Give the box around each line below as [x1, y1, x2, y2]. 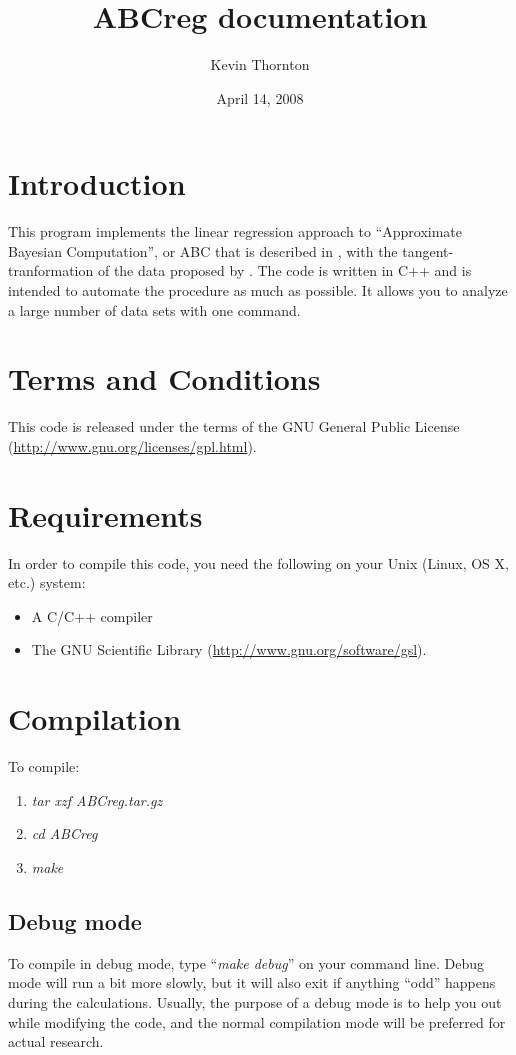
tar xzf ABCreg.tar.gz [31, 789, 163, 810]
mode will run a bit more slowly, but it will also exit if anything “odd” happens [8, 972, 496, 993]
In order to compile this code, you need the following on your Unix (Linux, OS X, [8, 552, 509, 573]
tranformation [8, 260, 94, 281]
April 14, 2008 [216, 87, 304, 108]
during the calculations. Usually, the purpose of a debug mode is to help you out [8, 991, 502, 1012]
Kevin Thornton [210, 54, 310, 75]
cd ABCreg [31, 823, 98, 844]
